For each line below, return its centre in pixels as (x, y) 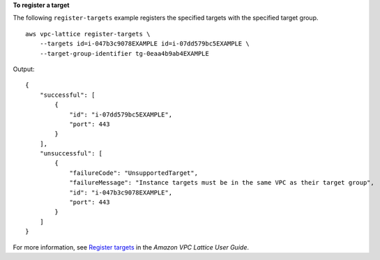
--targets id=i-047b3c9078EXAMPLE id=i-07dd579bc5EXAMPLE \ (145, 44)
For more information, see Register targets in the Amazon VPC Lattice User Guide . (131, 247)
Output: (24, 69)
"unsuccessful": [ (71, 154)
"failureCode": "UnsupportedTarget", (134, 173)
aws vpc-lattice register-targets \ (88, 34)
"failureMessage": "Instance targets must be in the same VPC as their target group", (222, 183)
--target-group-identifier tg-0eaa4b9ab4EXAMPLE (124, 53)
